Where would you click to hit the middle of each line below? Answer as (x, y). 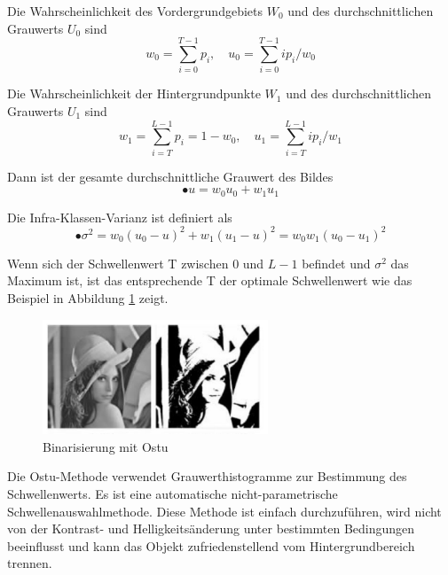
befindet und (336, 263)
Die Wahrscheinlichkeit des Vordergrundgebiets (135, 11)
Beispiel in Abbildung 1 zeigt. (88, 297)
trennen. (30, 563)
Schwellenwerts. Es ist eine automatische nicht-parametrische (173, 493)
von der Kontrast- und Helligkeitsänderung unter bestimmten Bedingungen (211, 528)
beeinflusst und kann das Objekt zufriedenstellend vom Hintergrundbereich (211, 545)
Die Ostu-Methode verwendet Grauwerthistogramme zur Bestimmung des (207, 476)
